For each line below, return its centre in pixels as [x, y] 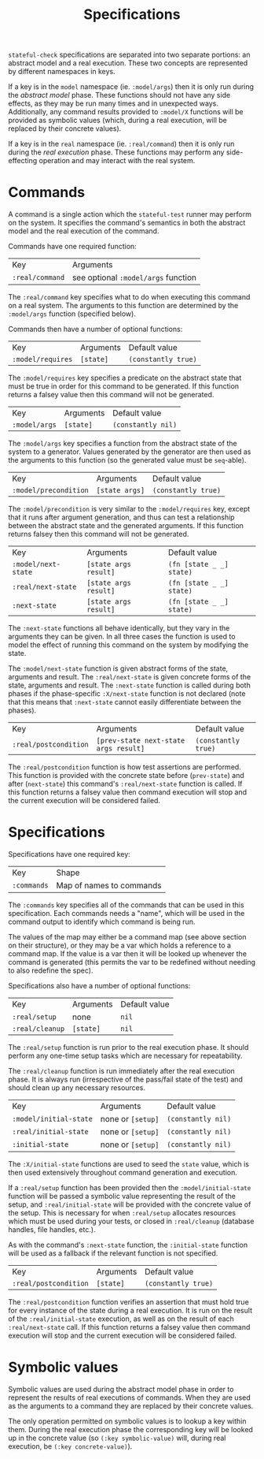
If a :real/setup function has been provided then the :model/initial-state [130, 1188]
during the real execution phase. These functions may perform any [116, 152]
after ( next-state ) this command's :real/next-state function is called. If [125, 784]
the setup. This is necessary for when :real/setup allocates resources [122, 1213]
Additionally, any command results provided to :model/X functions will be [126, 112]
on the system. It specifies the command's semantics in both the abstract [127, 223]
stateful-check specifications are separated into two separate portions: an [129, 55]
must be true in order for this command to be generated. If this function [124, 386]
